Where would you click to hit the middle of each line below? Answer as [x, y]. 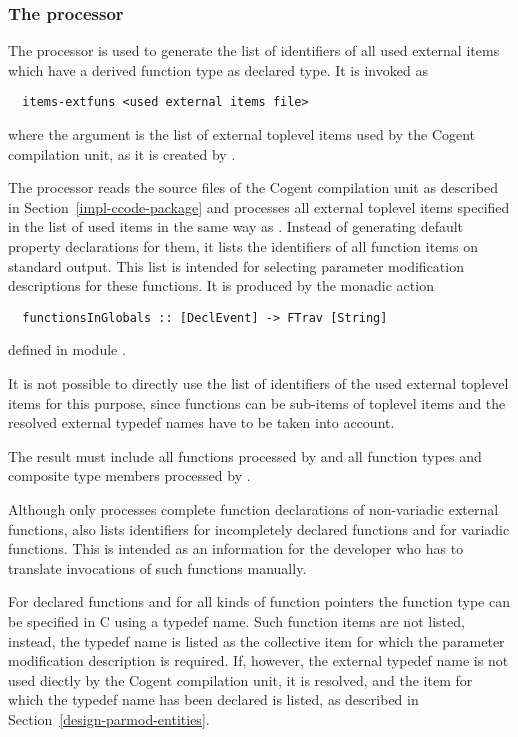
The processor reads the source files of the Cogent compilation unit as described [253, 187]
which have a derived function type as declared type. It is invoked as [218, 69]
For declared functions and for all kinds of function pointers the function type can [259, 601]
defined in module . [67, 349]
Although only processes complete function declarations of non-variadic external [253, 509]
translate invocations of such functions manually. [157, 567]
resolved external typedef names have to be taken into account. [201, 422]
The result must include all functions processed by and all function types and [245, 455]
